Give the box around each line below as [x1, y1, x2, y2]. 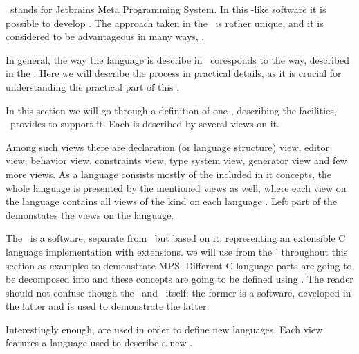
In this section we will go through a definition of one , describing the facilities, [6, 103, 337, 117]
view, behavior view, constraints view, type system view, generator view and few [6, 153, 347, 168]
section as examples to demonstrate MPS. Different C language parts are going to [6, 258, 352, 272]
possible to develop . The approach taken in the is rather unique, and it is [6, 15, 324, 30]
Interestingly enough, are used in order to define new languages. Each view [6, 321, 323, 336]
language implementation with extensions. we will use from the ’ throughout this [6, 244, 348, 258]
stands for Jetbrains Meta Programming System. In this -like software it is [10, 2, 326, 16]
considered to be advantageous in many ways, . [6, 29, 205, 44]
